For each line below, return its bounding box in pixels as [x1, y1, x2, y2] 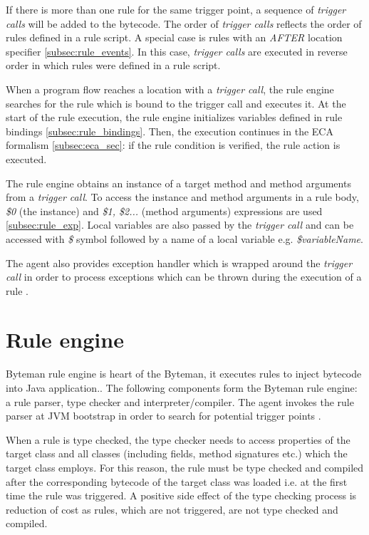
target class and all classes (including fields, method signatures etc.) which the [6, 446, 348, 461]
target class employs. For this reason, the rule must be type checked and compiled [6, 459, 364, 474]
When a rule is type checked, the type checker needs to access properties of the [6, 432, 350, 447]
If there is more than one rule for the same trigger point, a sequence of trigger [6, 2, 346, 16]
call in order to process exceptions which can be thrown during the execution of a [6, 269, 362, 284]
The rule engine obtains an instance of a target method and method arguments [6, 175, 351, 190]
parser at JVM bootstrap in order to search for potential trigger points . [6, 408, 321, 423]
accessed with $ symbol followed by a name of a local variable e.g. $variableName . [6, 231, 363, 246]
